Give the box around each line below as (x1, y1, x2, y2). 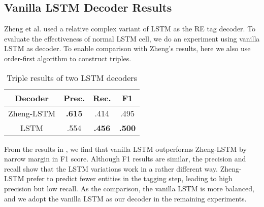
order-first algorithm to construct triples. (4, 53, 131, 63)
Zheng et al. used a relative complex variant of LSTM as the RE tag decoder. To (4, 23, 256, 34)
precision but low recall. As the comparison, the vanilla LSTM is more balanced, (4, 183, 254, 193)
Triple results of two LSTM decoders (7, 71, 137, 84)
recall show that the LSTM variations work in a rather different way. (4, 163, 218, 174)
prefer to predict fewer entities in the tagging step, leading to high (26, 173, 233, 184)
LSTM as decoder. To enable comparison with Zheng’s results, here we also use (4, 43, 251, 54)
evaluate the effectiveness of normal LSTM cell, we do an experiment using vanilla (4, 33, 260, 44)
